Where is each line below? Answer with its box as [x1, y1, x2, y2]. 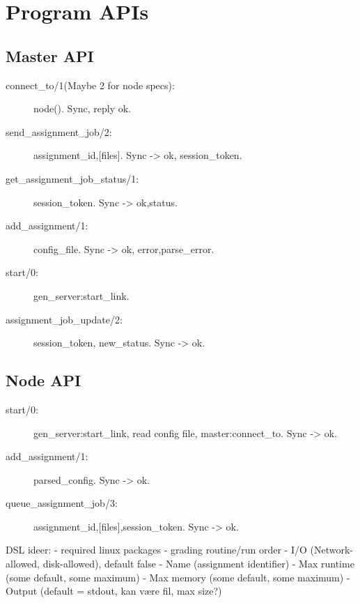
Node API [6, 369, 81, 391]
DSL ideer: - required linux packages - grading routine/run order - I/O [6, 542, 307, 557]
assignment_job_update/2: [6, 312, 123, 326]
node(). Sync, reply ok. [33, 101, 132, 116]
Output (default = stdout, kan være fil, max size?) [6, 583, 222, 598]
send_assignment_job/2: [6, 124, 112, 139]
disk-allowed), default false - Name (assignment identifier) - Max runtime [42, 556, 354, 571]
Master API [6, 45, 94, 66]
